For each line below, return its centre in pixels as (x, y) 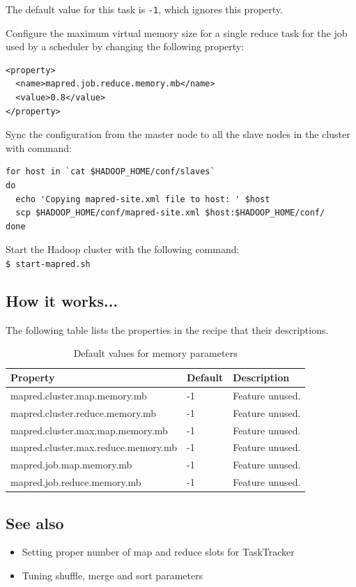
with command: (39, 147)
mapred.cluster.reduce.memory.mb (84, 412)
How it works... (62, 301)
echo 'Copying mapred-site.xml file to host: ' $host (143, 199)
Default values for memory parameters (155, 353)
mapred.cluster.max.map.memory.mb (89, 430)
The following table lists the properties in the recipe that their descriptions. (167, 329)
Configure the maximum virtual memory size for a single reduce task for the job (177, 32)
